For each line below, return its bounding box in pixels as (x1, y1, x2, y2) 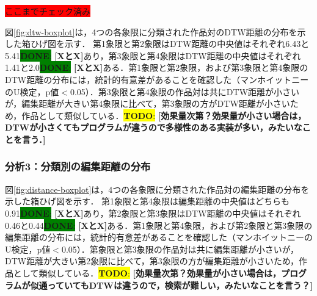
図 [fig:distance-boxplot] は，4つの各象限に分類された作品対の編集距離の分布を (5, 182, 310, 195)
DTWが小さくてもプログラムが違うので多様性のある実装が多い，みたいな (5, 121, 302, 134)
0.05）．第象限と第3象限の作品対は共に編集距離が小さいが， (61, 242, 299, 255)
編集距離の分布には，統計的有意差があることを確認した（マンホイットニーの (5, 231, 313, 244)
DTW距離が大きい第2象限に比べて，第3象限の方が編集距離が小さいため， (5, 254, 299, 267)
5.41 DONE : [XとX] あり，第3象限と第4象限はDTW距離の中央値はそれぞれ (5, 49, 301, 62)
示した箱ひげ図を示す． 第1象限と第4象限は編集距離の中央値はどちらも (5, 195, 290, 208)
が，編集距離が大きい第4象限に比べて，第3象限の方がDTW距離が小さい (5, 97, 290, 110)
